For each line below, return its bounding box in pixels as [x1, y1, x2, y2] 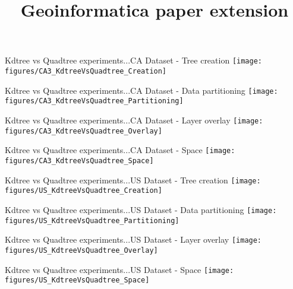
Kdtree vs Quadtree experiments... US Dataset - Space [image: [5, 263, 234, 275]
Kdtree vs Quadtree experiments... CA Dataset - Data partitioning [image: [5, 84, 278, 96]
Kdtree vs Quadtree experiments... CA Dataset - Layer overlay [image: [5, 114, 263, 126]
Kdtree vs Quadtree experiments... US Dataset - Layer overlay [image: [5, 233, 262, 246]
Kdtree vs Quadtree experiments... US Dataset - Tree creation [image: [5, 173, 261, 186]
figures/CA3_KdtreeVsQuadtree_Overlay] [5, 126, 162, 135]
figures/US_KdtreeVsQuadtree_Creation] [5, 186, 162, 195]
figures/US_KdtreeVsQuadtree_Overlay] [5, 246, 158, 255]
